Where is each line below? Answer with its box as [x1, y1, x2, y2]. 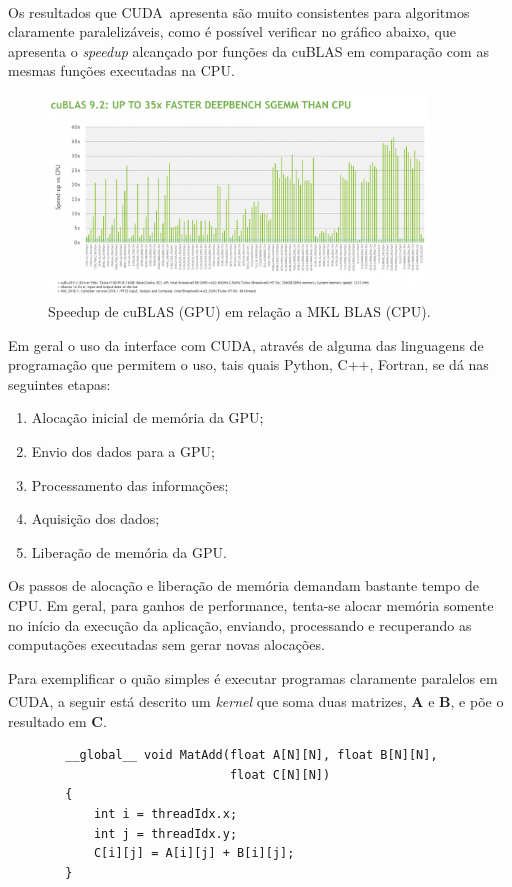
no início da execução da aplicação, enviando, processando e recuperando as [8, 614, 472, 635]
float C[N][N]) [229, 767, 331, 782]
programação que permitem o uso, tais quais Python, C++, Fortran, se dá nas [8, 354, 489, 375]
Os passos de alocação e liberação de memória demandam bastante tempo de [8, 575, 479, 596]
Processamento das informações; [31, 474, 229, 495]
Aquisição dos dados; [31, 508, 160, 529]
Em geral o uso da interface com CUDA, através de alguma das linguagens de [8, 334, 484, 355]
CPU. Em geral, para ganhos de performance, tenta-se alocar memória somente [8, 594, 494, 615]
